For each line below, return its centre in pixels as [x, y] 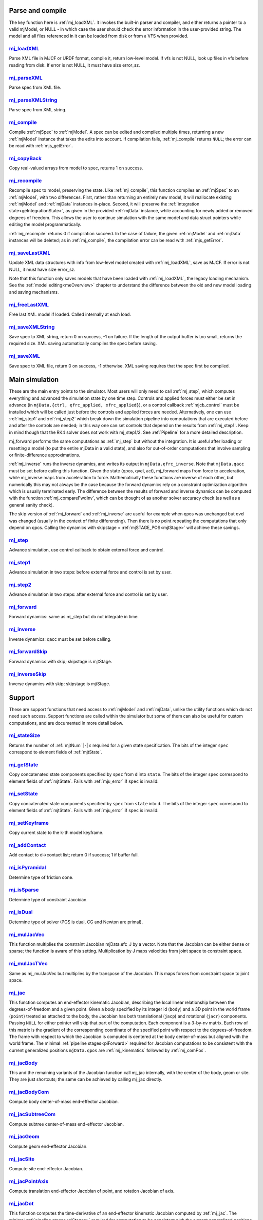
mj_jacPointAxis [29, 1181]
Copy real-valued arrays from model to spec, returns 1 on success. [76, 168]
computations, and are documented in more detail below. [66, 723]
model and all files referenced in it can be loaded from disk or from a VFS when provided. [99, 36]
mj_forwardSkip [28, 651]
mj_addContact [28, 845]
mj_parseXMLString [33, 100]
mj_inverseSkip [28, 674]
